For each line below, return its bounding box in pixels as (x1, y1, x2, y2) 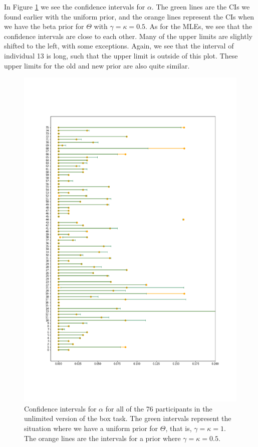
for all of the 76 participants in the (105, 403, 212, 413)
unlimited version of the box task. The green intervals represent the (24, 413, 231, 423)
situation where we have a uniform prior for (24, 422, 158, 433)
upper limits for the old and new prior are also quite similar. (4, 60, 190, 70)
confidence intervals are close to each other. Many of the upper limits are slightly (4, 30, 252, 41)
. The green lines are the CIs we (151, 1, 250, 11)
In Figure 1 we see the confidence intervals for (4, 1, 145, 11)
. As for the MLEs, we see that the (145, 21, 252, 31)
